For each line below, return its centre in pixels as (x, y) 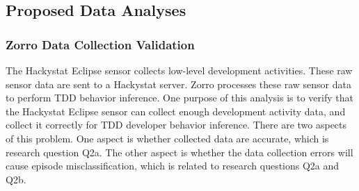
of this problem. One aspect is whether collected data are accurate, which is (167, 138)
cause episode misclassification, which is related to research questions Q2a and (173, 166)
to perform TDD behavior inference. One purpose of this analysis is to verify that (179, 98)
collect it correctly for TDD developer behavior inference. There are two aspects (176, 125)
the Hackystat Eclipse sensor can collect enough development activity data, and (176, 111)
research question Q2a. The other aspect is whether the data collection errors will (179, 152)
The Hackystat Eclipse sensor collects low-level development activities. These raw (179, 70)
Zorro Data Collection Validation (100, 44)
